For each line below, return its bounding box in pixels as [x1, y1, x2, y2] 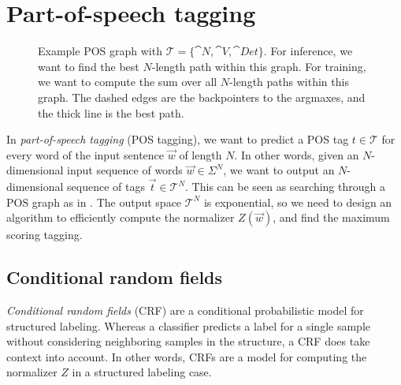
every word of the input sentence [6, 146, 165, 163]
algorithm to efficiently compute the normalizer [6, 209, 235, 226]
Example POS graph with [38, 43, 162, 59]
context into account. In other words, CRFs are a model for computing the [6, 348, 367, 364]
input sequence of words [67, 162, 183, 178]
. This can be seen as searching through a [185, 178, 385, 195]
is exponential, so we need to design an [203, 193, 392, 210]
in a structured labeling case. [72, 364, 212, 380]
